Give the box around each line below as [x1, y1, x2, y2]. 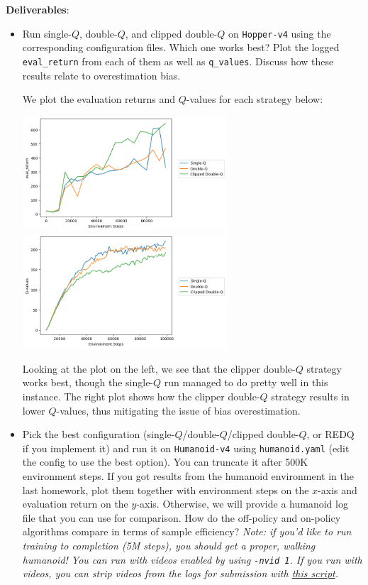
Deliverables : [6, 2, 69, 16]
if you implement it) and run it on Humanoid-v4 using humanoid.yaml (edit [22, 440, 350, 455]
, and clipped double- [125, 26, 218, 40]
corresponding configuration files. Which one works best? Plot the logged [22, 40, 340, 55]
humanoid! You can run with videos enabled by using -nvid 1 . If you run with [22, 552, 362, 567]
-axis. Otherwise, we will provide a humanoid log [136, 496, 348, 511]
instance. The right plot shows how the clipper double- [22, 389, 260, 403]
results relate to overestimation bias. [22, 67, 181, 82]
